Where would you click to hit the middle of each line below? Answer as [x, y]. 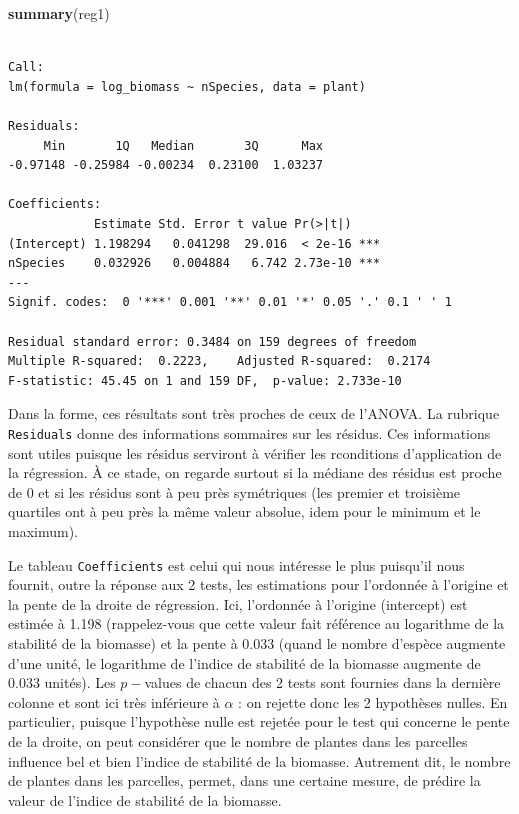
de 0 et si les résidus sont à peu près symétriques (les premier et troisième [234, 491]
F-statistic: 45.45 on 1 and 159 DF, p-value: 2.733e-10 [205, 380]
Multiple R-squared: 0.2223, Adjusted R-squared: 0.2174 [219, 361]
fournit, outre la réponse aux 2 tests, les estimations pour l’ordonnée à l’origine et [258, 584]
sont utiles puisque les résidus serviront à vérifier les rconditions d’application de [255, 452]
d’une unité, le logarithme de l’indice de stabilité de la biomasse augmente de [244, 662]
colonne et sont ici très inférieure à [114, 701]
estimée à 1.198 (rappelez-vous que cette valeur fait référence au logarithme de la [256, 623]
